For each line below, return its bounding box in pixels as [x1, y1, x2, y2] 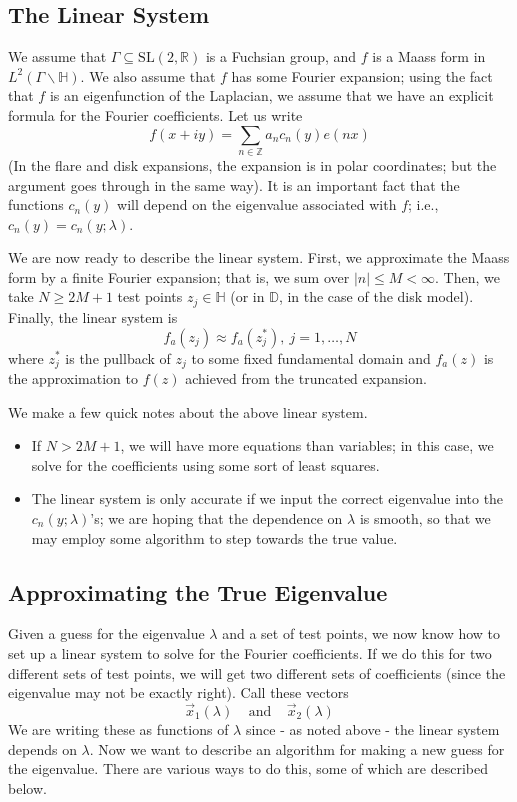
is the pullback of [65, 347, 171, 368]
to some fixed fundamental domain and [191, 347, 431, 368]
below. [8, 777, 47, 798]
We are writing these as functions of [8, 718, 229, 739]
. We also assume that [80, 65, 216, 86]
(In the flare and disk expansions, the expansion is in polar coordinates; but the [8, 154, 497, 175]
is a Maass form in [372, 46, 486, 67]
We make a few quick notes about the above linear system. [8, 401, 368, 422]
